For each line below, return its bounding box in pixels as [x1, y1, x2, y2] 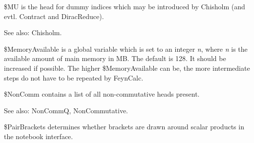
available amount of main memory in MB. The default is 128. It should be [4, 53, 226, 63]
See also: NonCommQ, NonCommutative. [4, 105, 128, 115]
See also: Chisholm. [4, 27, 62, 38]
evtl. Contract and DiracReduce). [4, 11, 104, 21]
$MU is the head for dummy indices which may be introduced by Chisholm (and [4, 1, 245, 11]
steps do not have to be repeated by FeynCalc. [4, 72, 144, 82]
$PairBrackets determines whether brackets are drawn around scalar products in [4, 122, 244, 132]
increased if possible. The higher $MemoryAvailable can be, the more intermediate [4, 62, 250, 73]
